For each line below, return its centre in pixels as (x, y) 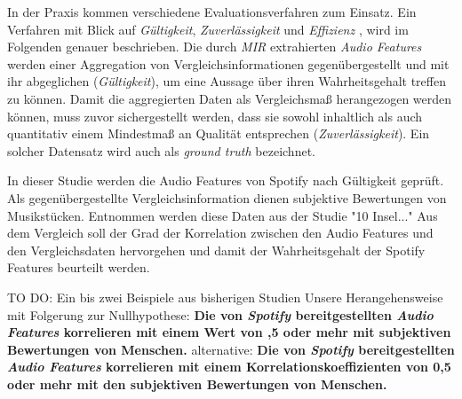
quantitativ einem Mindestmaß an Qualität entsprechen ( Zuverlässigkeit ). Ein (219, 133)
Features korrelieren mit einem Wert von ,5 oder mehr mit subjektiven (229, 332)
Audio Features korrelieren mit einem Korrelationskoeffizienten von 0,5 (229, 367)
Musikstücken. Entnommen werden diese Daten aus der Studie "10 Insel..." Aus (223, 215)
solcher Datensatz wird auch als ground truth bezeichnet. (161, 150)
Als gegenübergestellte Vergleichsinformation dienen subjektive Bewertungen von (227, 197)
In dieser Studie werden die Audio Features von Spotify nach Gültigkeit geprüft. (226, 180)
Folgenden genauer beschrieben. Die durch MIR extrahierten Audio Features (215, 47)
